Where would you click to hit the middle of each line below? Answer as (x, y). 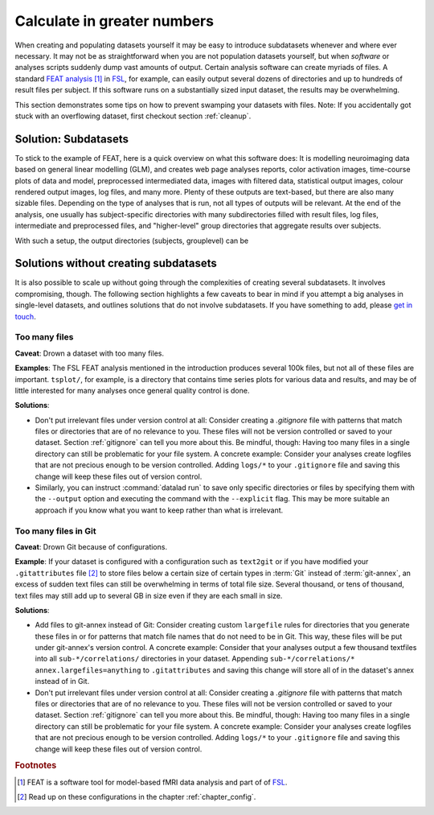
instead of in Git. (62, 681)
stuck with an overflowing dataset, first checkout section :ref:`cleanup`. (133, 116)
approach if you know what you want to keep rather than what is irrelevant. (159, 510)
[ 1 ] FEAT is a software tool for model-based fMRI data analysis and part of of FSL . (152, 782)
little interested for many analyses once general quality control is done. (132, 390)
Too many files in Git (55, 531)
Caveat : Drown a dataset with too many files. (90, 353)
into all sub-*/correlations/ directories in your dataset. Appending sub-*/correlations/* (195, 659)
